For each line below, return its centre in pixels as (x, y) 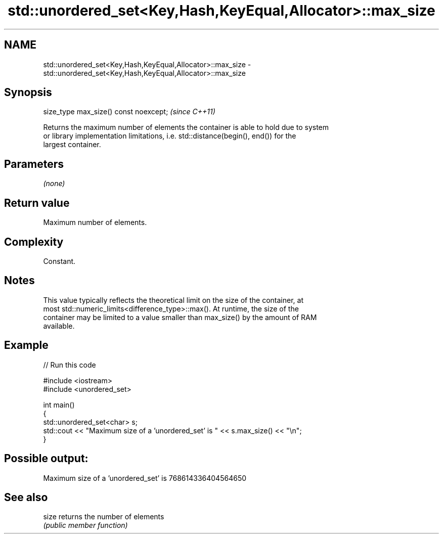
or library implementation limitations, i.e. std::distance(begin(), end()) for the (170, 136)
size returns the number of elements (104, 517)
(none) (54, 184)
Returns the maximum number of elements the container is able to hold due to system (186, 127)
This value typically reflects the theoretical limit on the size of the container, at (173, 300)
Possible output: (46, 459)
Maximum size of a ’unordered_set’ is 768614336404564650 (145, 478)
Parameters (34, 164)
